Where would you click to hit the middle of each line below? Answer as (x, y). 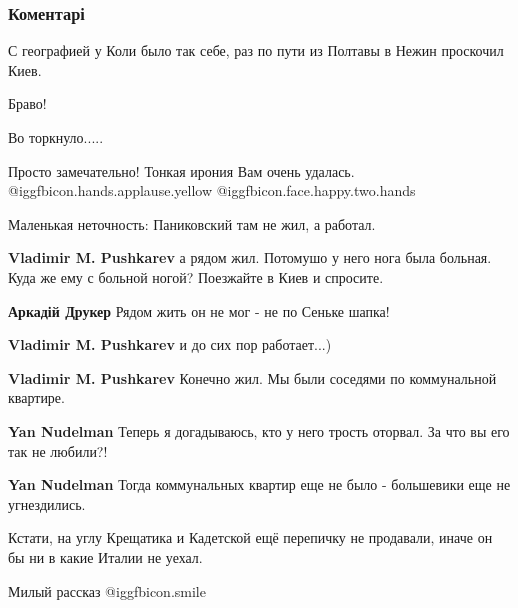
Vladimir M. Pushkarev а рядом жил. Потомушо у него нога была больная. (250, 257)
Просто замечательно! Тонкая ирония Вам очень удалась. (181, 170)
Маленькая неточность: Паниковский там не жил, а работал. (192, 223)
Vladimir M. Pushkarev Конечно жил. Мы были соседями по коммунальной (252, 377)
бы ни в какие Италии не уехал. (105, 556)
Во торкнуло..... (56, 137)
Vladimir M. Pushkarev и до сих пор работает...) (170, 344)
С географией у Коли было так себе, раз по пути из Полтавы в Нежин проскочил (256, 50)
